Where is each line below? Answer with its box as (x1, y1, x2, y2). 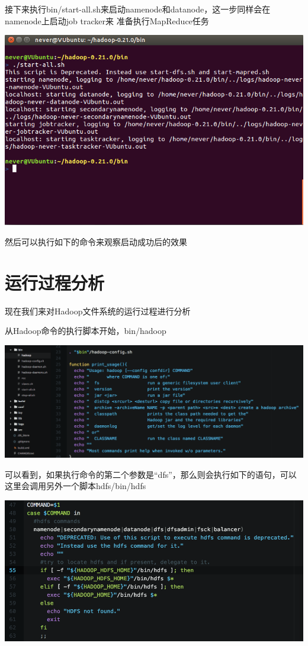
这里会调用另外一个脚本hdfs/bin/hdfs (5, 480, 146, 492)
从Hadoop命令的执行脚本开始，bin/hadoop (5, 324, 166, 337)
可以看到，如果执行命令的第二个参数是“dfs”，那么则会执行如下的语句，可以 (5, 468, 297, 480)
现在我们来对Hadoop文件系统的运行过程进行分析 (5, 304, 191, 317)
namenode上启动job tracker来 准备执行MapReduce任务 (5, 14, 209, 27)
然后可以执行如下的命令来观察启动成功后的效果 (5, 235, 187, 248)
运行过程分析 (5, 270, 105, 294)
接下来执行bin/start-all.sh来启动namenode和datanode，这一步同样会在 (5, 3, 271, 15)
